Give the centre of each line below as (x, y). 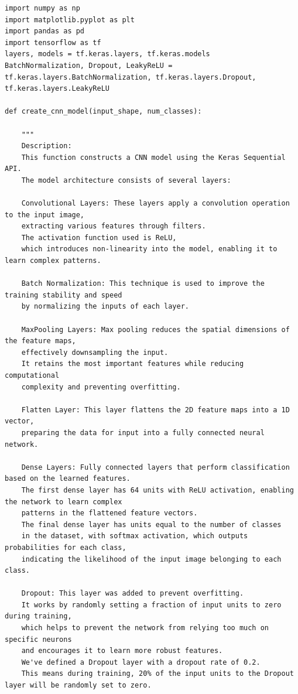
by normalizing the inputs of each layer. (105, 307)
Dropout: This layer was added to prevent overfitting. (133, 594)
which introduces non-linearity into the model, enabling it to (149, 249)
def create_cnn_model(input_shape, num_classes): (103, 112)
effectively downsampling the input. (95, 352)
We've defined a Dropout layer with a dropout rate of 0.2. (141, 662)
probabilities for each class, (66, 547)
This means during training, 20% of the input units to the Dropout (157, 674)
